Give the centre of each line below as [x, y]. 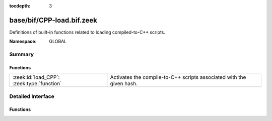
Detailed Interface [32, 96]
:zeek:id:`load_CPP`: [36, 77]
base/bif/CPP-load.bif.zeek [53, 20]
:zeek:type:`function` [37, 84]
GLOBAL [58, 41]
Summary [22, 54]
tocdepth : [20, 6]
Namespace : [23, 41]
